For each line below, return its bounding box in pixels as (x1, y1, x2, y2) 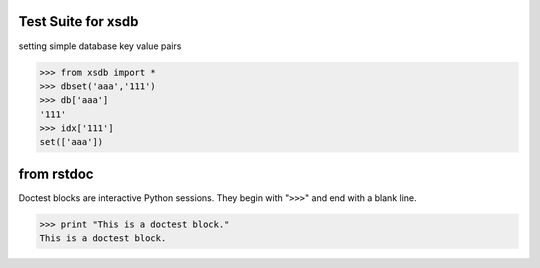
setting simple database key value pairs (18, 40, 182, 52)
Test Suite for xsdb (18, 13, 139, 30)
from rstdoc (18, 165, 94, 182)
